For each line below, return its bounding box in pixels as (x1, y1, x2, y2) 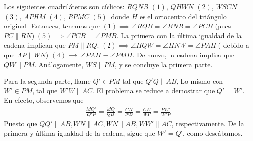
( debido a (218, 40, 249, 50)
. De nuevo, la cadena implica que (132, 49, 235, 59)
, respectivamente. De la (171, 118, 244, 128)
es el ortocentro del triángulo (139, 11, 227, 21)
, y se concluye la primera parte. (115, 59, 213, 69)
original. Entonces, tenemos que (4, 21, 100, 31)
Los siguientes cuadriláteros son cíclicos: (4, 1, 125, 11)
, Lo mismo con (176, 76, 223, 86)
